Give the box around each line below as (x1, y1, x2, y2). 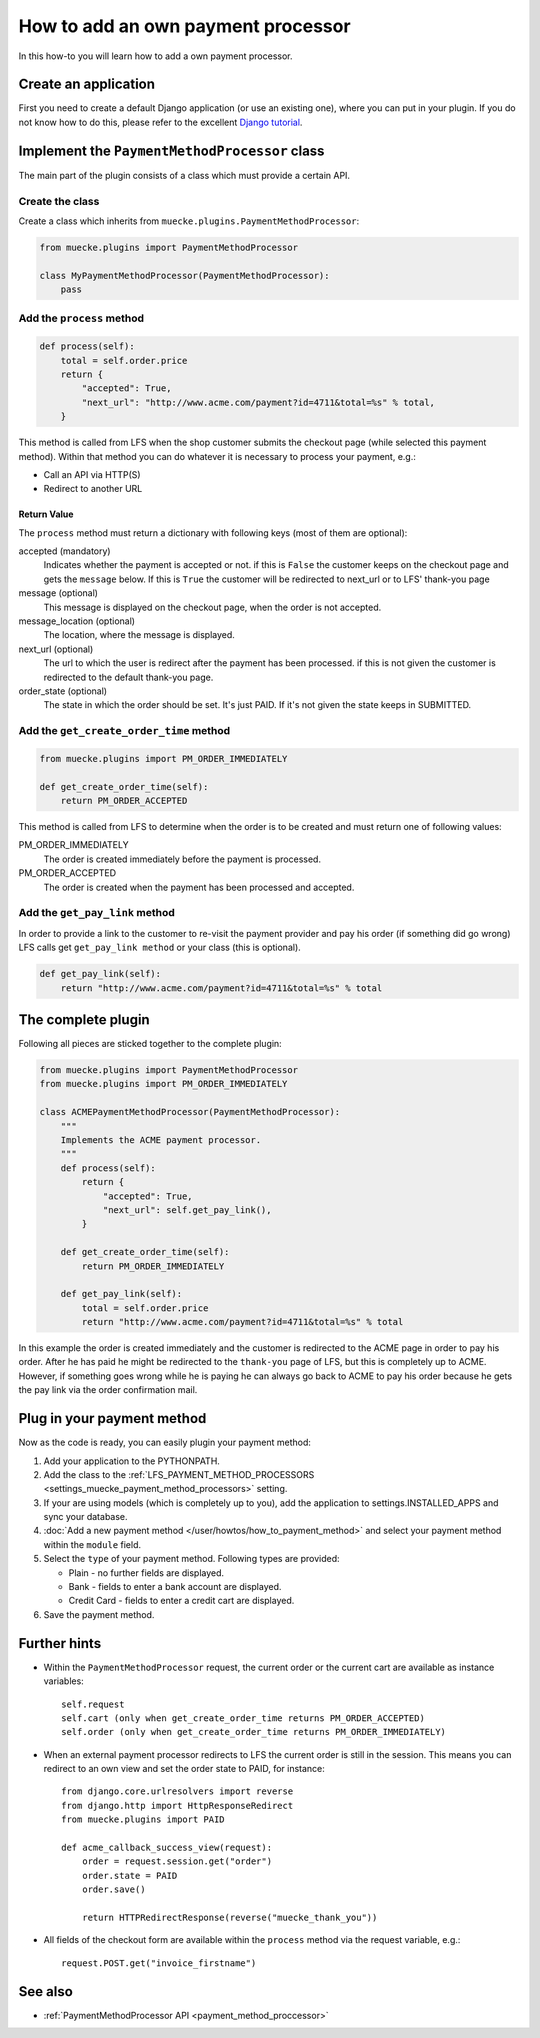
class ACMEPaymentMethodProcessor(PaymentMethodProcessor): (39, 1106, 341, 1118)
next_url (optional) (18, 643, 94, 655)
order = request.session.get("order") (81, 1856, 273, 1867)
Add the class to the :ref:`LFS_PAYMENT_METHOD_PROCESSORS (43, 1468, 315, 1480)
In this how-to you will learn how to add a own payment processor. (18, 50, 294, 62)
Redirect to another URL (43, 483, 143, 495)
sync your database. (43, 1511, 129, 1523)
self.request (61, 1698, 125, 1710)
